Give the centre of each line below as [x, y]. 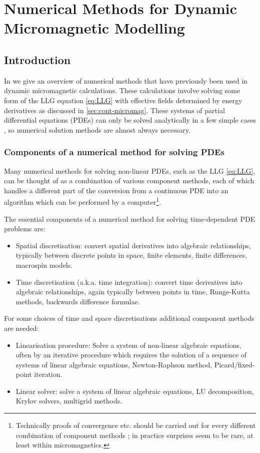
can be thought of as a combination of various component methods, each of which [129, 180]
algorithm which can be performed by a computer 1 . [83, 201]
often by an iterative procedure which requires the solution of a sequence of [131, 355]
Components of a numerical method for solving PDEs [114, 152]
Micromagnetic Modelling [94, 28]
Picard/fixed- [234, 364]
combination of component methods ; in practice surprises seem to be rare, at [134, 435]
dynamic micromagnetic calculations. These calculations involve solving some [122, 90]
